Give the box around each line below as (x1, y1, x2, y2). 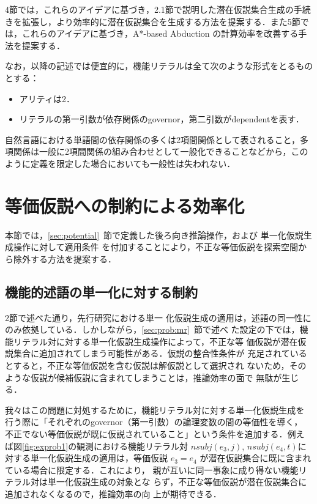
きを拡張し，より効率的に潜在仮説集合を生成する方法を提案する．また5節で (5, 15, 309, 28)
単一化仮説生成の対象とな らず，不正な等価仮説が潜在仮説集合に (47, 475, 307, 488)
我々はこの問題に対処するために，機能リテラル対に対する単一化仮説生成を (5, 403, 305, 416)
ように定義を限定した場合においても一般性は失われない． (5, 157, 236, 169)
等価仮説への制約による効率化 (5, 193, 245, 218)
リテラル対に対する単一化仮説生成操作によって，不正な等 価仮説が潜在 (13, 335, 298, 347)
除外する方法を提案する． (13, 252, 116, 265)
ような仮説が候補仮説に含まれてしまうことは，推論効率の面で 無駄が (5, 371, 282, 384)
